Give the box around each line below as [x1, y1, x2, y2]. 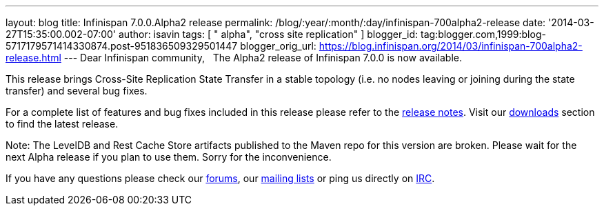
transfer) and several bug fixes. [6, 85, 148, 97]
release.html [6, 52, 61, 63]
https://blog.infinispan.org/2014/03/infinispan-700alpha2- [319, 40, 583, 52]
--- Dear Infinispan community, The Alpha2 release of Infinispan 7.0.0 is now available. [63, 52, 463, 63]
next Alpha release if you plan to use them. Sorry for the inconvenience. [6, 151, 332, 163]
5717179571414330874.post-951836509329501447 [6, 40, 238, 52]
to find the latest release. [6, 118, 119, 130]
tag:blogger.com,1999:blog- [421, 28, 546, 40]
